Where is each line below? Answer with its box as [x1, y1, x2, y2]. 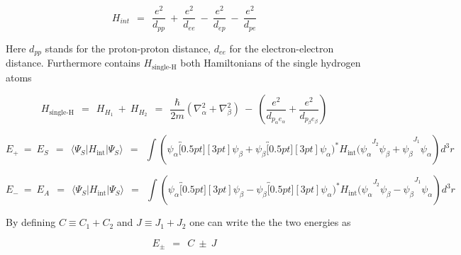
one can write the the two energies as [189, 215, 351, 229]
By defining [6, 215, 56, 229]
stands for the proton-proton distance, [45, 40, 211, 55]
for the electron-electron [229, 40, 334, 55]
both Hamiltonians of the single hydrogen [180, 55, 361, 70]
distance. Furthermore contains [6, 55, 140, 70]
